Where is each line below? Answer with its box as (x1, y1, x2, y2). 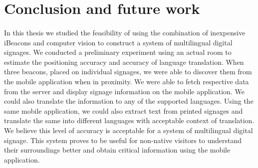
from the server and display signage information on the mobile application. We (4, 86, 245, 96)
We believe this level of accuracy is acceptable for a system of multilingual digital (4, 125, 253, 135)
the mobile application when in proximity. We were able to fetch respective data (4, 76, 249, 86)
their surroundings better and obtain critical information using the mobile (4, 145, 231, 155)
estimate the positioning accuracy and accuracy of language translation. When (4, 56, 244, 67)
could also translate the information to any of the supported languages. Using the (4, 96, 254, 106)
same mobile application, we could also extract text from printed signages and (4, 105, 243, 116)
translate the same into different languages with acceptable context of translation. (4, 115, 255, 126)
